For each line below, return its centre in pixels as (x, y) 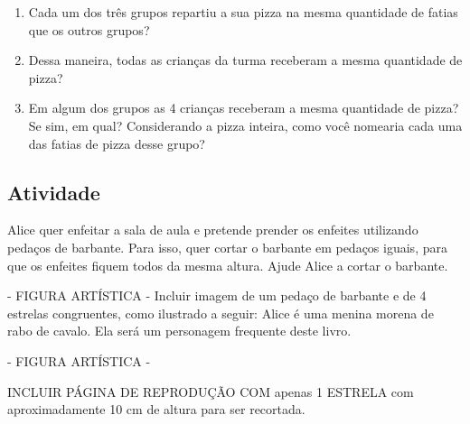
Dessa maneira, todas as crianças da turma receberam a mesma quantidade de (245, 60)
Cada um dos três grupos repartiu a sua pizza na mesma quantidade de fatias (243, 12)
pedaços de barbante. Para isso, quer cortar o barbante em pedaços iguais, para (227, 247)
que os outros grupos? (89, 29)
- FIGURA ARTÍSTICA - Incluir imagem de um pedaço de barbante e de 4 (217, 295)
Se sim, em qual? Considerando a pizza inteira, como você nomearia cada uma (245, 125)
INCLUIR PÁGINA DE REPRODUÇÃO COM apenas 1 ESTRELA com (211, 391)
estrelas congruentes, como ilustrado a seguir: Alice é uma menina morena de (221, 313)
